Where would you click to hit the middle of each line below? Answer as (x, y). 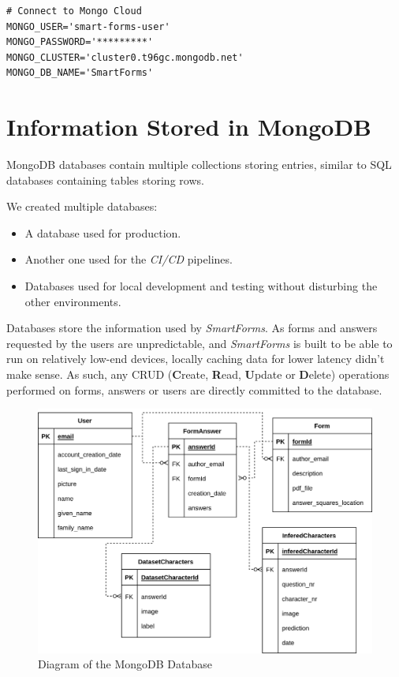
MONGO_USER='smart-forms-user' (88, 26)
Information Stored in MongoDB (189, 127)
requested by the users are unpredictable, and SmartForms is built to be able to (199, 343)
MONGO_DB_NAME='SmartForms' (80, 73)
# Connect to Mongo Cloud (74, 11)
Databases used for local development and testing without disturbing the (201, 286)
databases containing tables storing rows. (105, 180)
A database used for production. (103, 232)
